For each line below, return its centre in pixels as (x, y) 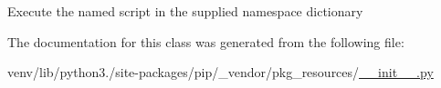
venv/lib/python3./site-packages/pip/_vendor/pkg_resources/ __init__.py (220, 72)
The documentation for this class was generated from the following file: (206, 41)
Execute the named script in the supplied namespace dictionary (185, 11)
